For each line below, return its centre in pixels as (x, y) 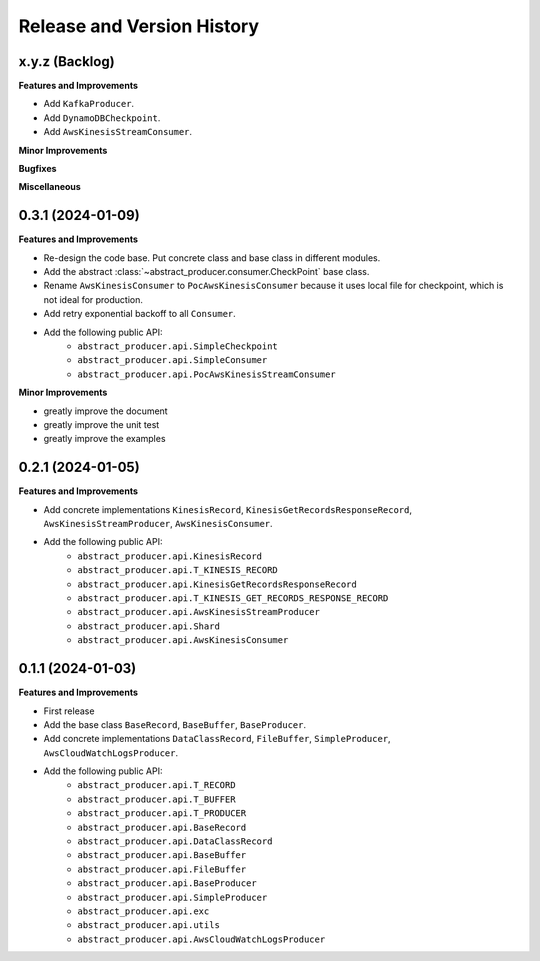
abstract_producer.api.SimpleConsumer (172, 360)
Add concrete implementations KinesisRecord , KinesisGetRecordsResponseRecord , (228, 509)
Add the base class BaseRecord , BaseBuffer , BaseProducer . (175, 724)
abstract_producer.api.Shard (148, 626)
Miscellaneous (50, 187)
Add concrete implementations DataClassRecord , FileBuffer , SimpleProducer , (217, 739)
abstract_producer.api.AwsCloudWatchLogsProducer (201, 939)
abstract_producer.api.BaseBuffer (162, 855)
